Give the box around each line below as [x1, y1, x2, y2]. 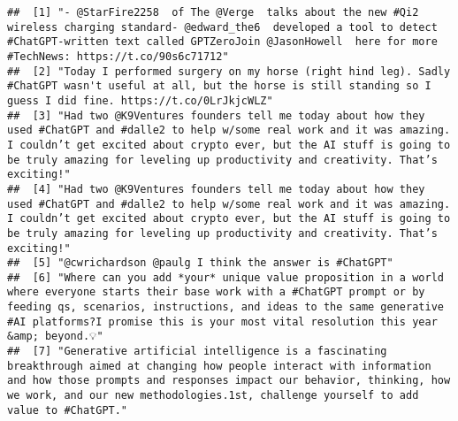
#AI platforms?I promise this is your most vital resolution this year [7, 315, 438, 328]
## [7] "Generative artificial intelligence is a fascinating [7, 345, 387, 358]
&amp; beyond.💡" [7, 330, 103, 343]
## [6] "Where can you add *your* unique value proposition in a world [7, 271, 444, 284]
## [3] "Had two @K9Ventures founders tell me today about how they [7, 109, 425, 122]
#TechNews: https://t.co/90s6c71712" [7, 50, 229, 63]
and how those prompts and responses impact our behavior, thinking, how [7, 374, 451, 387]
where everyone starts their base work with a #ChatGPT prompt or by [7, 286, 425, 299]
